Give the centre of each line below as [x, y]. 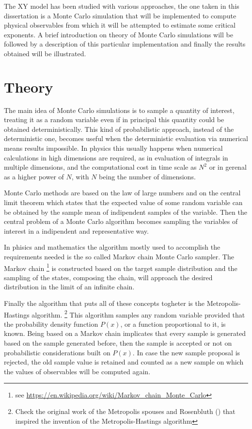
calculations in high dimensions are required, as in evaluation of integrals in [116, 157]
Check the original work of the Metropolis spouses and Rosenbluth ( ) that [125, 411]
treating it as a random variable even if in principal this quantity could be [114, 119]
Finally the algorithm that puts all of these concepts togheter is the [104, 303]
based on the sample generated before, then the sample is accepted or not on [118, 343]
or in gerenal [228, 167]
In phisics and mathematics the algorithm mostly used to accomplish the [112, 247]
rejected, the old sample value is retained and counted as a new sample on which [124, 362]
